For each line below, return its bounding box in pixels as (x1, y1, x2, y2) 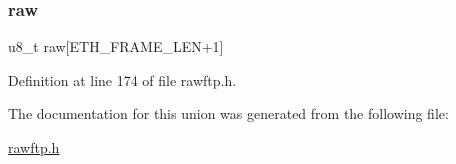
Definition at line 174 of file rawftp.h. (8, 69, 237, 90)
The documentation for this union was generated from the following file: (8, 103, 449, 124)
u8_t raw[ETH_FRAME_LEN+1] (8, 36, 224, 57)
